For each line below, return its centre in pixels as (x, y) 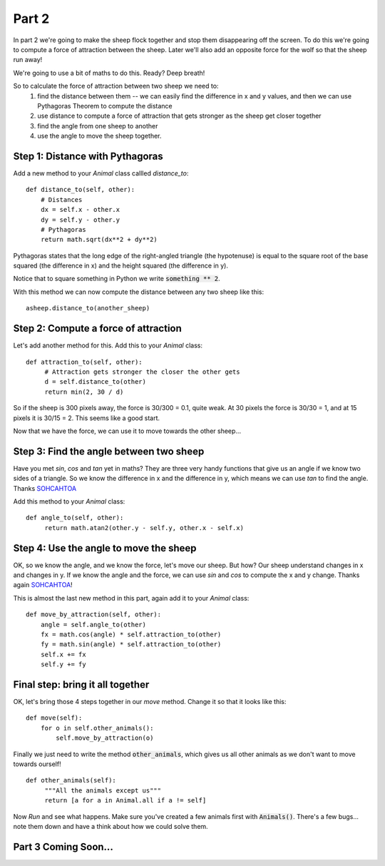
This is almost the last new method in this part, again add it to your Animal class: (131, 598)
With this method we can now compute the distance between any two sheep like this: (139, 292)
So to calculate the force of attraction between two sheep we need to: (116, 86)
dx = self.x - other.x (80, 210)
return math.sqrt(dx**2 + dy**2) (99, 240)
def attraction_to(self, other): (84, 362)
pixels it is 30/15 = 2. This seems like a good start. (87, 418)
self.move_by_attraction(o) (105, 738)
